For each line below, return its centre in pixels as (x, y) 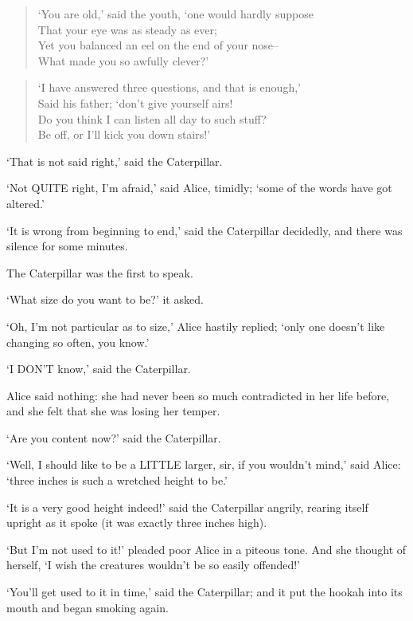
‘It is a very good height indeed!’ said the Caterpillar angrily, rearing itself (187, 507)
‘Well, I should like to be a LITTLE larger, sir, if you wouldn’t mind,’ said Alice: (204, 464)
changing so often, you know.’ (78, 342)
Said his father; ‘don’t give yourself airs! (135, 102)
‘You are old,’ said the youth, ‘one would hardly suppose (175, 14)
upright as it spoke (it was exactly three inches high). (137, 523)
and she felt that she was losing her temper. (113, 411)
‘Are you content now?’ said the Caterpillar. (114, 437)
